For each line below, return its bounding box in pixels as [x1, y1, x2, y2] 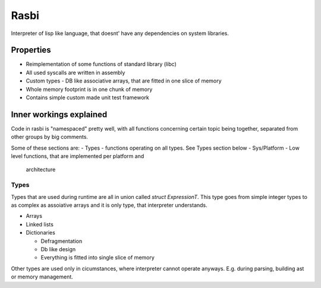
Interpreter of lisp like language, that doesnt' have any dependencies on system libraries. [11, 30, 229, 37]
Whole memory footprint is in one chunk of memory [26, 86, 153, 93]
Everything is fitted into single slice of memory [40, 254, 155, 261]
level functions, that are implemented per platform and [11, 153, 144, 160]
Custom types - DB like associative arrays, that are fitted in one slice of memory [26, 77, 222, 84]
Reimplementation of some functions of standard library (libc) [26, 61, 177, 68]
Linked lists [26, 220, 53, 228]
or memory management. [11, 273, 74, 280]
